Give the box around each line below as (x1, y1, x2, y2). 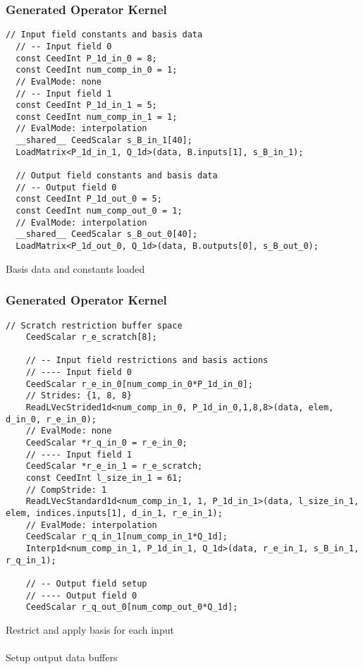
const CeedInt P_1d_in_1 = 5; (16, 100, 157, 111)
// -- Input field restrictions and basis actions (25, 355, 269, 366)
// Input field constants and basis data (6, 30, 203, 40)
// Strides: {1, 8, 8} (25, 391, 132, 401)
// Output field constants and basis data (16, 171, 218, 181)
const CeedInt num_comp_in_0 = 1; (16, 65, 178, 75)
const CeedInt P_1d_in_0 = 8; (16, 53, 157, 63)
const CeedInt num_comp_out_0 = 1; (16, 206, 183, 216)
